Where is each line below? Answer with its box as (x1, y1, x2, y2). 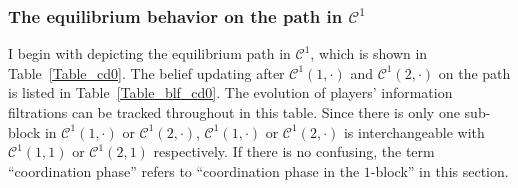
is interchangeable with (343, 121, 485, 142)
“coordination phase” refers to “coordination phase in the (8, 160, 360, 181)
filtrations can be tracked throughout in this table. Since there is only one (8, 102, 460, 122)
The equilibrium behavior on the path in (8, 3, 343, 28)
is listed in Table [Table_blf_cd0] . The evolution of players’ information (8, 82, 453, 103)
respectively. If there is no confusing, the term (153, 141, 435, 162)
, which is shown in (310, 43, 428, 64)
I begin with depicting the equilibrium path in (8, 43, 291, 64)
